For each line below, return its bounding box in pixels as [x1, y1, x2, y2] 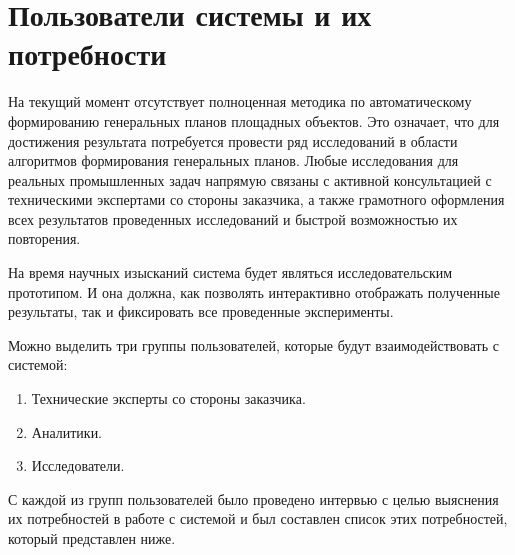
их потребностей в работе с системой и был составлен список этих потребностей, [8, 508, 508, 529]
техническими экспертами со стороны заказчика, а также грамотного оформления [8, 189, 505, 210]
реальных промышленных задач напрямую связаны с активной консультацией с [8, 169, 492, 190]
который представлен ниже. [8, 528, 176, 548]
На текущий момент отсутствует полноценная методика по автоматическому [8, 91, 472, 112]
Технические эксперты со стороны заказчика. [31, 388, 306, 409]
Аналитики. [31, 421, 103, 442]
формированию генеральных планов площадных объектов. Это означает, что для [8, 110, 500, 131]
